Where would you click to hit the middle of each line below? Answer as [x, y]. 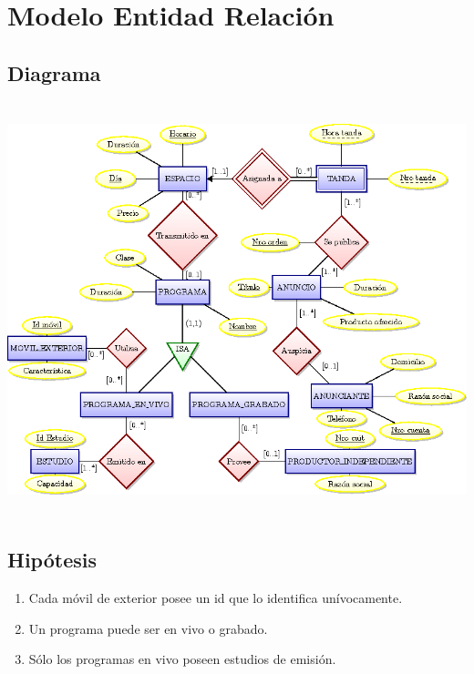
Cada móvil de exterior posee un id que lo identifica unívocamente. [216, 597]
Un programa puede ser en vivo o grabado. [148, 628]
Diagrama [54, 72]
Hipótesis [52, 560]
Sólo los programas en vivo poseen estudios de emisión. [182, 659]
